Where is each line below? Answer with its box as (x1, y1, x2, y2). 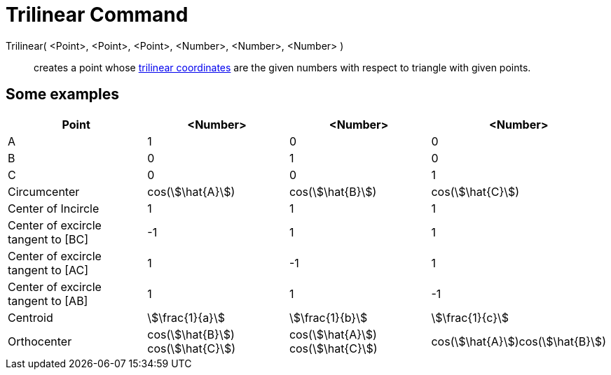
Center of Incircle (8, 201, 99, 215)
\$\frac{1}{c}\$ (431, 310, 509, 325)
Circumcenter (8, 184, 80, 199)
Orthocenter (8, 334, 72, 348)
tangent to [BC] (8, 232, 89, 246)
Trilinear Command (6, 3, 188, 27)
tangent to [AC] (8, 262, 89, 277)
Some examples (6, 85, 120, 104)
